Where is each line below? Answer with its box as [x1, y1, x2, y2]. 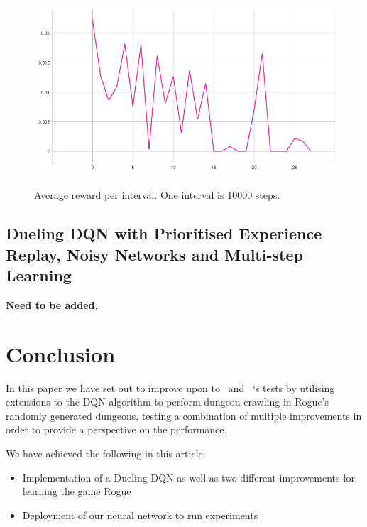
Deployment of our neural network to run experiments [22, 507, 258, 522]
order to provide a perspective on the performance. [6, 422, 227, 437]
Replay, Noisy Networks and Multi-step [6, 243, 303, 265]
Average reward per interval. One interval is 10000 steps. [34, 188, 280, 202]
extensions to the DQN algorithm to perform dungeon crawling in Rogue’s [6, 394, 329, 409]
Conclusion [6, 339, 116, 368]
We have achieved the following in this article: [6, 445, 206, 460]
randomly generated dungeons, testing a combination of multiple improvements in [6, 408, 362, 423]
